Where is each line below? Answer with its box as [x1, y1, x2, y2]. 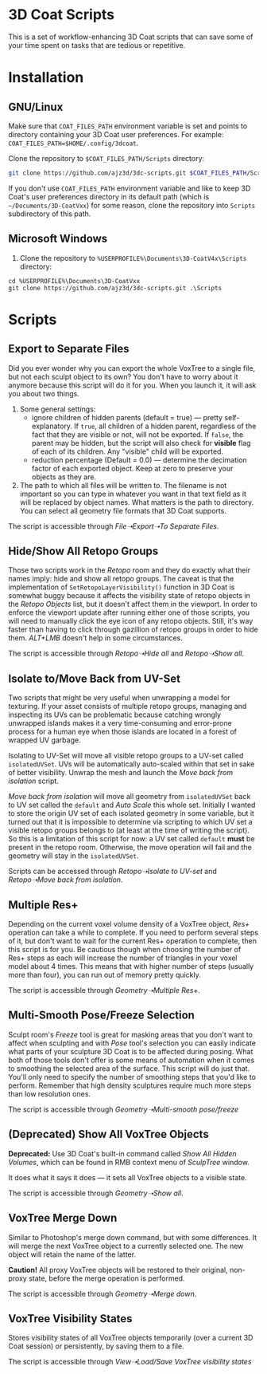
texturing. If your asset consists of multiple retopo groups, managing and [8, 702, 247, 711]
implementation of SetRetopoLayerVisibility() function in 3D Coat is [8, 582, 235, 592]
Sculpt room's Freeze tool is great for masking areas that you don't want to [8, 1030, 253, 1039]
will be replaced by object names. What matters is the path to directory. [19, 497, 254, 507]
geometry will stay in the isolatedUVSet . [8, 851, 139, 860]
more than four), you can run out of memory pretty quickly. [8, 970, 201, 980]
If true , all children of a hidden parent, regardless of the [74, 421, 257, 431]
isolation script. [8, 776, 60, 786]
